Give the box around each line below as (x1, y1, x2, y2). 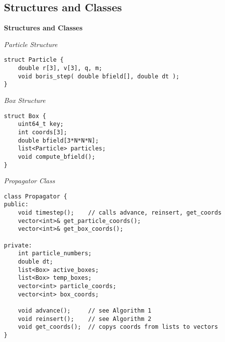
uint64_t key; (18, 121, 64, 128)
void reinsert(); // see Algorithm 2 (18, 315, 151, 322)
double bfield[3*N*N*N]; (18, 137, 99, 144)
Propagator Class (4, 175, 55, 186)
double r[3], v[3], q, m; (18, 65, 102, 72)
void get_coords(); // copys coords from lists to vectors (18, 323, 218, 331)
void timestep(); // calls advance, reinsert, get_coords (18, 209, 222, 217)
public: (4, 201, 29, 208)
